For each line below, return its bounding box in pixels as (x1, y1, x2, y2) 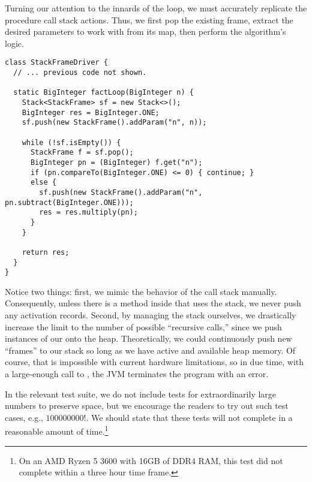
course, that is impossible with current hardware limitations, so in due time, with (5, 356, 304, 368)
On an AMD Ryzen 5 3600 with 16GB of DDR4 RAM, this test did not (19, 454, 283, 466)
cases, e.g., (5, 411, 43, 423)
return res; (22, 248, 70, 257)
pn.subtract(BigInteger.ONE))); (5, 198, 134, 207)
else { (30, 178, 56, 187)
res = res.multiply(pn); (39, 208, 138, 217)
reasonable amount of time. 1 (5, 423, 109, 437)
